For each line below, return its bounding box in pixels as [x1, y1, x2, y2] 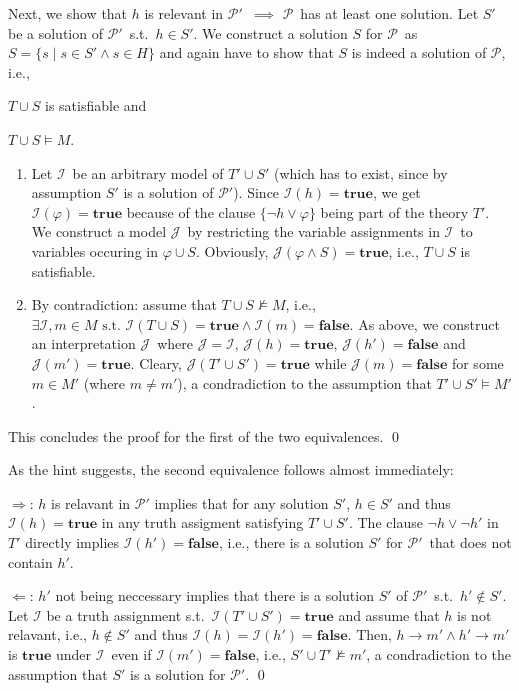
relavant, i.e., [8, 624, 87, 645]
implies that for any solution [154, 492, 329, 513]
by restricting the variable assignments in [187, 221, 440, 242]
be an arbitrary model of [72, 162, 224, 183]
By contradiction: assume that [31, 294, 217, 315]
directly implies [25, 532, 120, 553]
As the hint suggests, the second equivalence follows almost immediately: [8, 459, 454, 480]
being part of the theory [320, 201, 469, 222]
